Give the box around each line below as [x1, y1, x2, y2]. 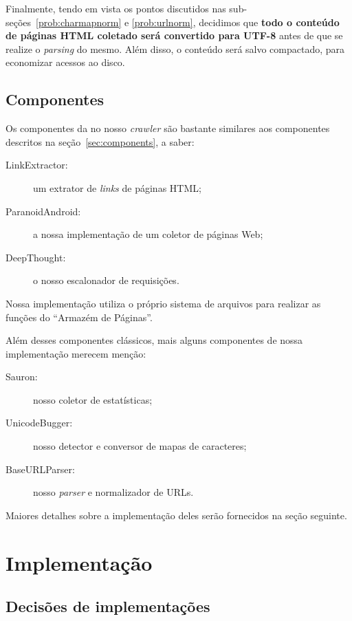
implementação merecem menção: [5, 346, 146, 360]
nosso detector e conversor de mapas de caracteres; [33, 439, 247, 453]
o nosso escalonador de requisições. [33, 273, 179, 287]
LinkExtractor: [5, 157, 68, 172]
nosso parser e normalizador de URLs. [33, 485, 194, 499]
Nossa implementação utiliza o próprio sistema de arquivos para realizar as [5, 296, 321, 310]
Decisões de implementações [5, 596, 210, 617]
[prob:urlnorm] [131, 14, 193, 29]
